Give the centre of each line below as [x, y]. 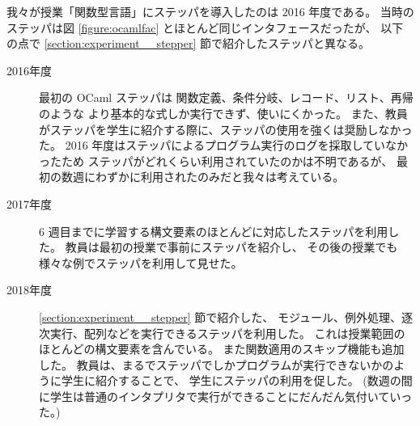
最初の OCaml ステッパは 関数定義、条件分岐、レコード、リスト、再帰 [226, 97]
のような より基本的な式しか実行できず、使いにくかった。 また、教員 [223, 113]
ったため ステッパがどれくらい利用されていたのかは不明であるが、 [216, 160]
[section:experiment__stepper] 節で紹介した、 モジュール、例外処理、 [221, 316]
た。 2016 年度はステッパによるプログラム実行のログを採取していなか [224, 145]
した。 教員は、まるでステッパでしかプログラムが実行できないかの [216, 364]
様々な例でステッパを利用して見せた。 [141, 262]
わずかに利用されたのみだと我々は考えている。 [220, 177]
